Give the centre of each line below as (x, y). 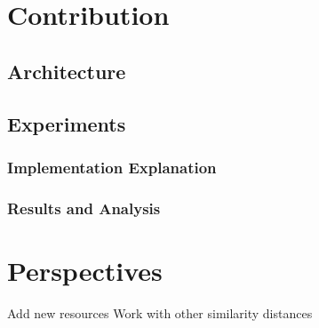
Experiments (67, 123)
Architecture (67, 71)
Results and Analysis (84, 208)
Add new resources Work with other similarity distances (160, 312)
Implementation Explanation (112, 167)
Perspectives (85, 270)
